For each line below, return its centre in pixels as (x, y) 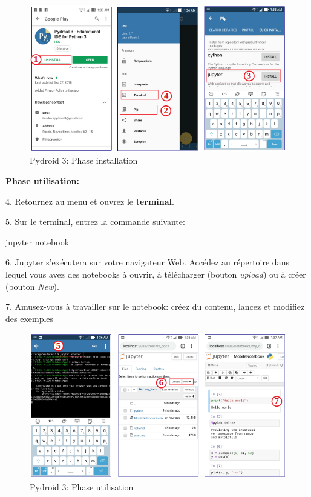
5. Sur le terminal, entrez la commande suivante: (95, 222)
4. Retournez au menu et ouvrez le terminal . (90, 201)
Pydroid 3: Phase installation (84, 160)
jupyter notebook (38, 242)
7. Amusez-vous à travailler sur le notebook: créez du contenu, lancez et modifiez (155, 306)
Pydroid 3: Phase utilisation (82, 486)
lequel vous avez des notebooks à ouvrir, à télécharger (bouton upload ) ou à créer (156, 274)
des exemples (30, 318)
